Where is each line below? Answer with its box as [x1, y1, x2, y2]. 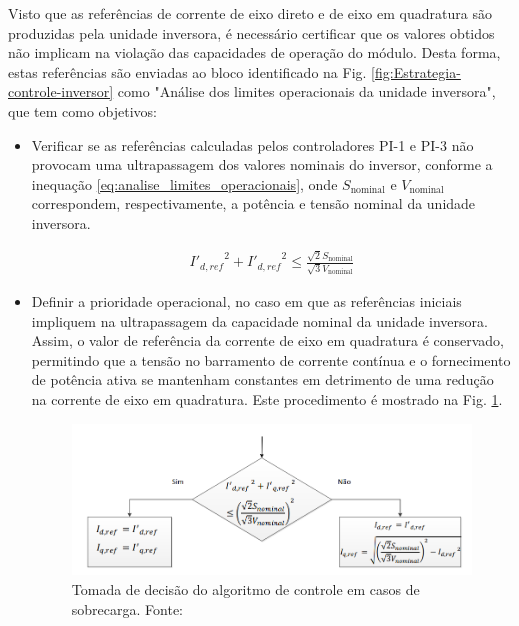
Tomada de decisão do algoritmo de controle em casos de [71, 579, 420, 600]
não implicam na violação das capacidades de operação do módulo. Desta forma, [8, 42, 501, 63]
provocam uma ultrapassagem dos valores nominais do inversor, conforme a [31, 154, 493, 175]
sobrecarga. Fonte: [71, 598, 183, 619]
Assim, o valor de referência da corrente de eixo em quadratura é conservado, [31, 330, 505, 351]
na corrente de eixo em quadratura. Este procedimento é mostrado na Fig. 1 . [31, 388, 503, 409]
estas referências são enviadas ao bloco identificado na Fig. [8, 61, 367, 82]
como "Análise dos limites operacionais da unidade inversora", [117, 81, 496, 102]
